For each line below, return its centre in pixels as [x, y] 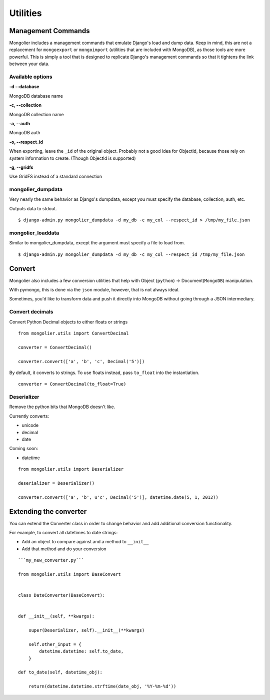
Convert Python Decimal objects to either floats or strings [68, 322]
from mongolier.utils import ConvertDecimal [74, 333]
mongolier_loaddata [34, 233]
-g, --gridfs [21, 167]
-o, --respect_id [26, 142]
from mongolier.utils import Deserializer [71, 469]
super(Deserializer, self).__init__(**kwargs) [86, 630]
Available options [31, 77]
